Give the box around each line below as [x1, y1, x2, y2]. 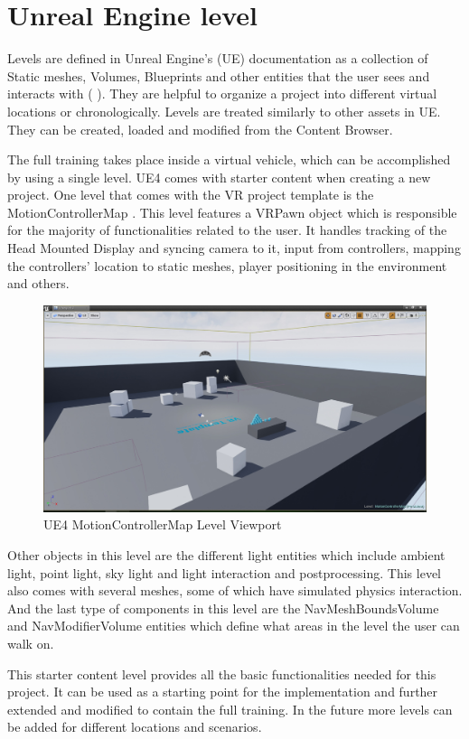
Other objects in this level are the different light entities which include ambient [7, 546, 446, 564]
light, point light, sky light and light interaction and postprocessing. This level [7, 563, 442, 582]
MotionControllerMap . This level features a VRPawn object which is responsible [7, 202, 457, 221]
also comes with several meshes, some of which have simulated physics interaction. [7, 581, 463, 600]
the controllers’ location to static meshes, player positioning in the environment [7, 256, 447, 275]
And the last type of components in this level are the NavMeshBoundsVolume [7, 598, 439, 617]
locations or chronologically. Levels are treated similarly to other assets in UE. [7, 101, 441, 120]
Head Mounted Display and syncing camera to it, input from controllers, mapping [7, 239, 461, 257]
